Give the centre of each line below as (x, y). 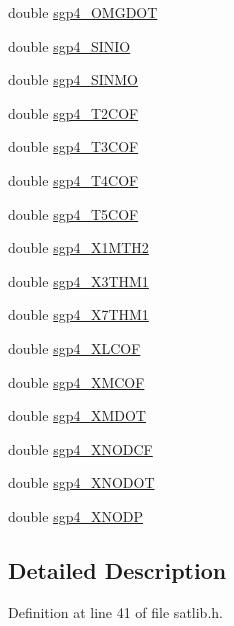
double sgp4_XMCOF (76, 381)
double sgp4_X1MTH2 (78, 247)
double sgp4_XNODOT (81, 482)
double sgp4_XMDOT (77, 415)
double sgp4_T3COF (73, 146)
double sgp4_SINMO (73, 79)
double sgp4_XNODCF (80, 448)
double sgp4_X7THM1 (78, 314)
